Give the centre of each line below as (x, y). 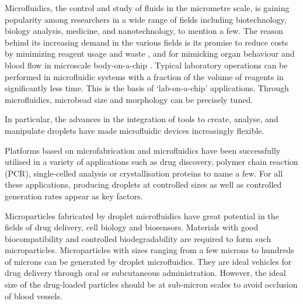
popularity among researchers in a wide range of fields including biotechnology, (146, 19)
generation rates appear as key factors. (74, 196)
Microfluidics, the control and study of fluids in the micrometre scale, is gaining (147, 8)
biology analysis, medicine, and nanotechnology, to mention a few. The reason (144, 31)
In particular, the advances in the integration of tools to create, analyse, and (142, 119)
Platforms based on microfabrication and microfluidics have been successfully (143, 150)
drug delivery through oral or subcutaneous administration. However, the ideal (145, 273)
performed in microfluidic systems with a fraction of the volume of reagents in (144, 76)
